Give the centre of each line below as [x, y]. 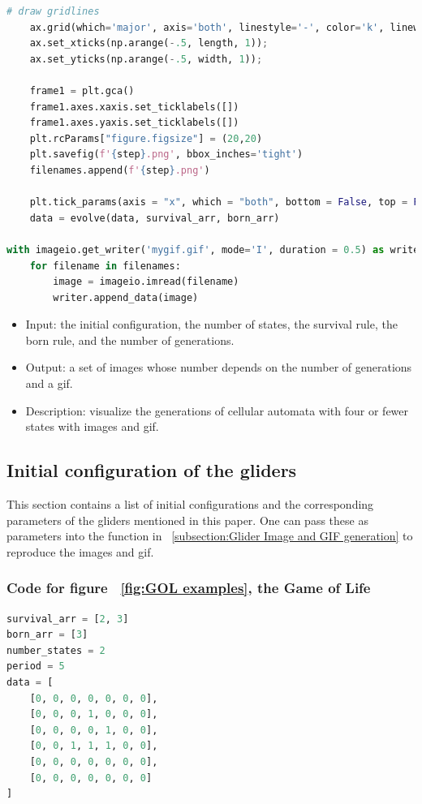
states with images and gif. [92, 426]
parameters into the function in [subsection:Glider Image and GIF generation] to [210, 536]
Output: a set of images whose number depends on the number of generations [219, 367]
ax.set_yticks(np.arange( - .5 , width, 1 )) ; [146, 59]
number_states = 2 [56, 650]
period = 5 [36, 666]
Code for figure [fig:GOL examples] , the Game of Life [189, 588]
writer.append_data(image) [126, 297]
